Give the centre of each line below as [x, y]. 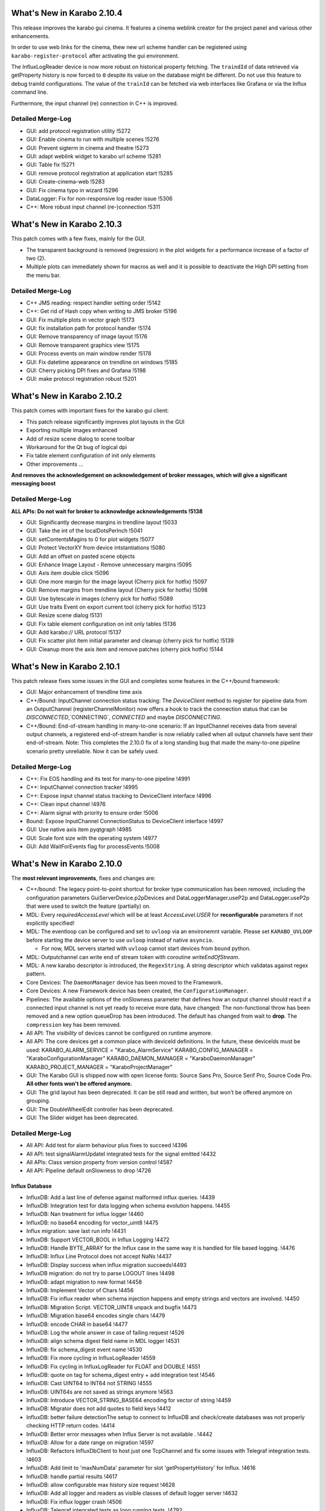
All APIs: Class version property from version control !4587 [99, 1162]
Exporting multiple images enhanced [72, 430]
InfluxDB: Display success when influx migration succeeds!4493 [107, 1265]
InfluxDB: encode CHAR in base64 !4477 [77, 1324]
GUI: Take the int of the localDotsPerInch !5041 [85, 531]
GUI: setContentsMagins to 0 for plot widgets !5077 [90, 539]
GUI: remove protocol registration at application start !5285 [100, 173]
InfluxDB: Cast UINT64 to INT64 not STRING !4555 [89, 1383]
